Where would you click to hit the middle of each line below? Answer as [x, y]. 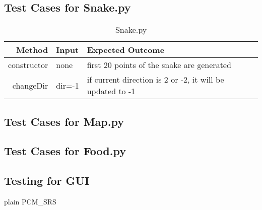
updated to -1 [111, 91]
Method [32, 50]
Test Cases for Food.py [65, 151]
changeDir [30, 85]
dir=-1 [68, 85]
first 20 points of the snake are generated [159, 65]
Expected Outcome [126, 50]
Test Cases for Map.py [64, 121]
